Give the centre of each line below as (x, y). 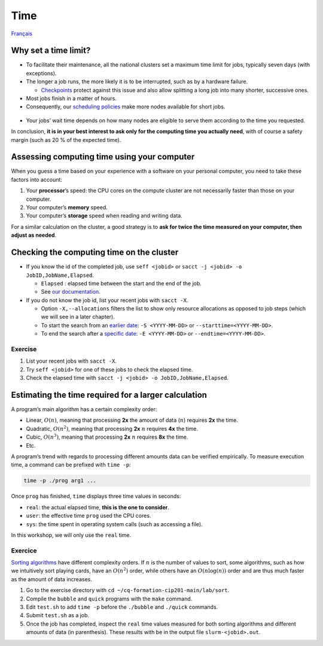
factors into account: (37, 179)
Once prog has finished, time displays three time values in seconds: (96, 496)
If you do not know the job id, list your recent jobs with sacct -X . (107, 300)
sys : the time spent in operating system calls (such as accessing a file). (114, 524)
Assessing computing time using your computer (103, 157)
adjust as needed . (34, 235)
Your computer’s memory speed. (67, 207)
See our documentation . (71, 292)
